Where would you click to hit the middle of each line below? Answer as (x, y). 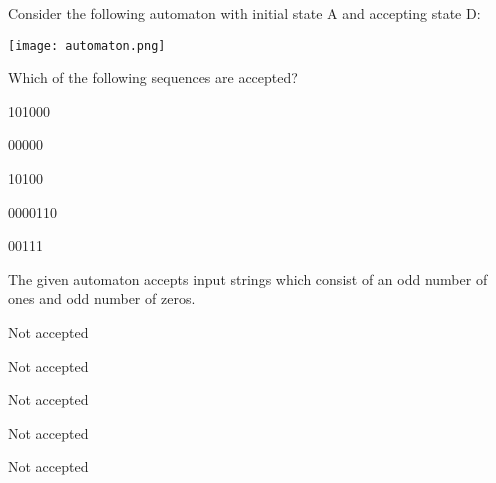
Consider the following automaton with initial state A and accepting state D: (244, 13)
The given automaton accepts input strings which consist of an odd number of (248, 278)
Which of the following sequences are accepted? (153, 77)
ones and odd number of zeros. (102, 298)
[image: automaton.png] (87, 45)
